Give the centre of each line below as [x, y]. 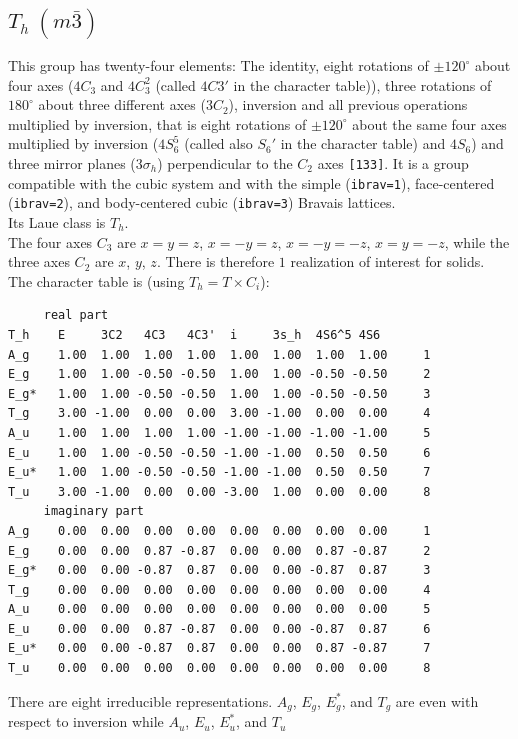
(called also [218, 143]
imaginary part [94, 511]
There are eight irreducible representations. [140, 700]
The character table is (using [96, 280]
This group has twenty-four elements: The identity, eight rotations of [218, 65]
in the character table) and [363, 143]
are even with [437, 700]
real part [76, 315]
